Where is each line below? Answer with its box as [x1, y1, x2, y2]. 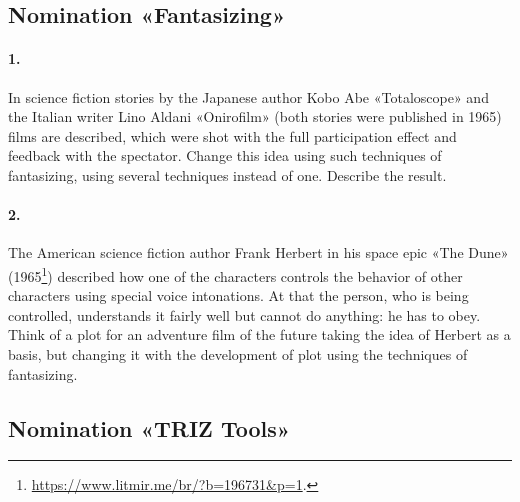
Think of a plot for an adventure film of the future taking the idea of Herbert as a [8, 324, 511, 345]
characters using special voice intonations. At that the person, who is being [8, 285, 469, 306]
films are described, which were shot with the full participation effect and [8, 125, 457, 146]
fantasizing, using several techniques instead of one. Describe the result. [8, 164, 447, 185]
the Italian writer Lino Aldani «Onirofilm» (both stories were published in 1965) [8, 106, 502, 127]
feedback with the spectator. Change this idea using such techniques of [8, 145, 442, 166]
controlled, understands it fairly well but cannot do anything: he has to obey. [8, 304, 481, 325]
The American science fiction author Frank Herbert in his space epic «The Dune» [8, 242, 509, 263]
